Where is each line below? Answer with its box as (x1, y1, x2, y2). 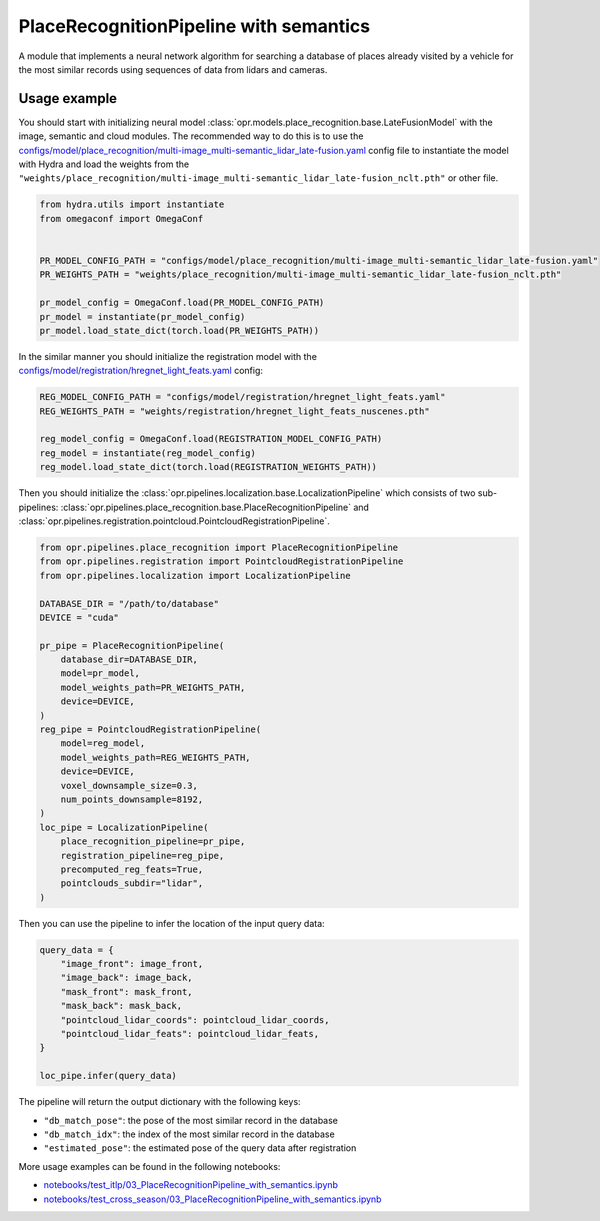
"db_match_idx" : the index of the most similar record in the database (43, 1128, 335, 1140)
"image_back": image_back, (60, 972, 194, 984)
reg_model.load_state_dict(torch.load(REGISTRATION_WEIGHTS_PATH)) (39, 461, 378, 473)
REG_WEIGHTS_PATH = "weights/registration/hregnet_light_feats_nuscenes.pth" (39, 405, 430, 417)
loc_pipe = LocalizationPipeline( (39, 821, 209, 833)
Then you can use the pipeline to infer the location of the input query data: (18, 917, 325, 929)
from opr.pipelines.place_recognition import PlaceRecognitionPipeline (39, 541, 399, 553)
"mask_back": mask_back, (60, 1000, 183, 1012)
